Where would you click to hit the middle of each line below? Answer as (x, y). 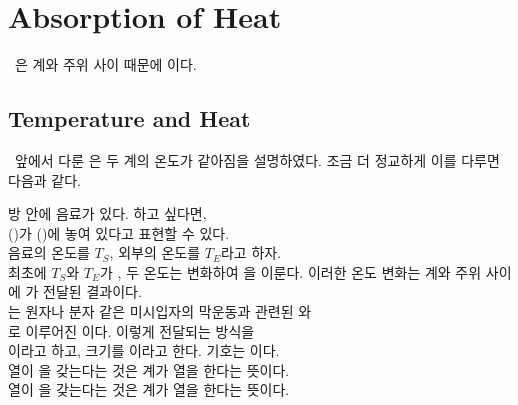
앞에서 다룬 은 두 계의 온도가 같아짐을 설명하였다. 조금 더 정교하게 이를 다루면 (257, 159)
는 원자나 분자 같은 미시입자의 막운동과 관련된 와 (160, 311)
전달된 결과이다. (92, 291)
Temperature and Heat (129, 118)
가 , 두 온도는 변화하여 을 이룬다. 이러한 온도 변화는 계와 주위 (291, 271)
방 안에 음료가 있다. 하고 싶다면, (107, 213)
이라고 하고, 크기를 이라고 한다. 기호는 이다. (144, 350)
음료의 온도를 (49, 252)
